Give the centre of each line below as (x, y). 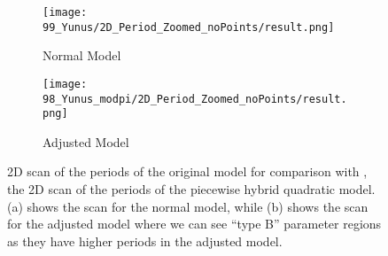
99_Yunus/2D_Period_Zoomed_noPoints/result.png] (189, 27)
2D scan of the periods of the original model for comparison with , (187, 171)
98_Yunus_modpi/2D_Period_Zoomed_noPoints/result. (195, 99)
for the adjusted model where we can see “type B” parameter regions (194, 224)
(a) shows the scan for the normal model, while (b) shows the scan (188, 206)
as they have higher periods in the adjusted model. (145, 240)
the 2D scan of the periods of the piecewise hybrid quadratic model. (191, 189)
